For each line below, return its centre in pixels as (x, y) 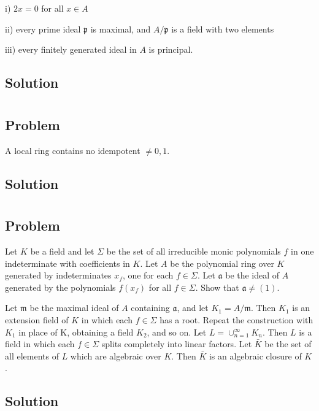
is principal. (171, 49)
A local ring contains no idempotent (73, 150)
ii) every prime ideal (43, 29)
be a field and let (62, 251)
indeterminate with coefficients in (67, 263)
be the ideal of (252, 275)
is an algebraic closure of (255, 355)
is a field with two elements (223, 29)
